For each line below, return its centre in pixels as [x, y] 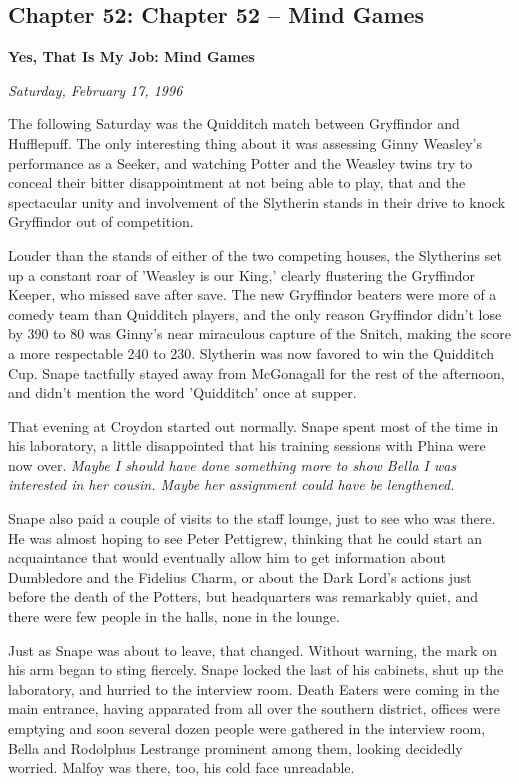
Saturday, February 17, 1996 [95, 89]
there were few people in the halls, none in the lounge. [174, 616]
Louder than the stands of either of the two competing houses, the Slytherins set [255, 254]
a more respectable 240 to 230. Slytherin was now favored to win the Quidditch [251, 352]
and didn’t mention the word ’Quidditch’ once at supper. [182, 392]
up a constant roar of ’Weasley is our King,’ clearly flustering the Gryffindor [241, 274]
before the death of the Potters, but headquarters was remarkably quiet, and [243, 596]
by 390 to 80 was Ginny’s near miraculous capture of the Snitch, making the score [259, 333]
